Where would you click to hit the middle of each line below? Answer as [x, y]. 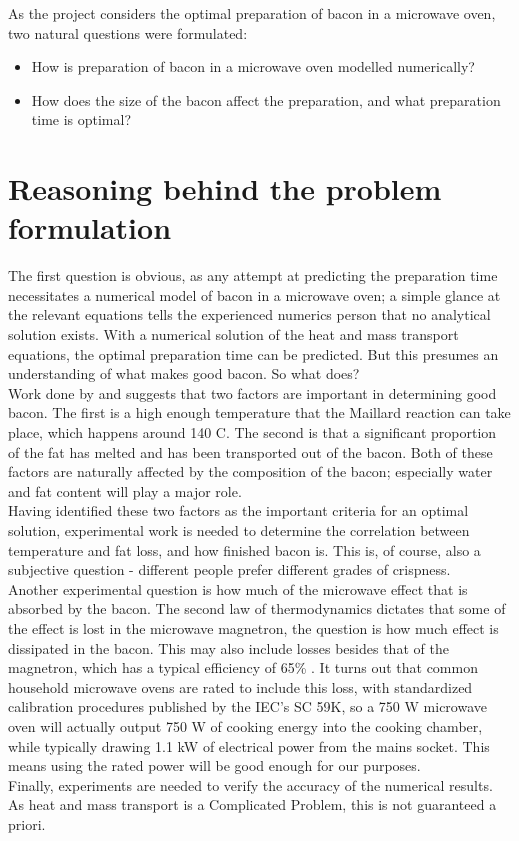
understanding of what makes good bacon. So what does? [184, 373]
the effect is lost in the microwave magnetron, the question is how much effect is [253, 627]
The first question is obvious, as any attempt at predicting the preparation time [253, 275]
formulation [90, 227]
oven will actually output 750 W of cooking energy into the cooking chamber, [245, 725]
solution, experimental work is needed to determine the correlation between [239, 530]
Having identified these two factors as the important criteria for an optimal [238, 510]
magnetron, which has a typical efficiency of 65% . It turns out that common [243, 667]
